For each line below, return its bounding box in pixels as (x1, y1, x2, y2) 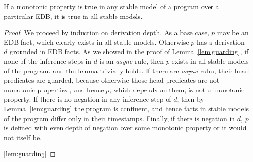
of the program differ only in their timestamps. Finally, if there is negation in (4, 113, 235, 123)
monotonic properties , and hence (4, 84, 104, 94)
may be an (217, 27, 249, 37)
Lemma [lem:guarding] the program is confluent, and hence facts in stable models (4, 103, 249, 113)
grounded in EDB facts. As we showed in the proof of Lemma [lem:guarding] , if (9, 46, 249, 56)
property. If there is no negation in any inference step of (4, 94, 171, 104)
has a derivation (197, 36, 245, 47)
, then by (177, 94, 204, 104)
